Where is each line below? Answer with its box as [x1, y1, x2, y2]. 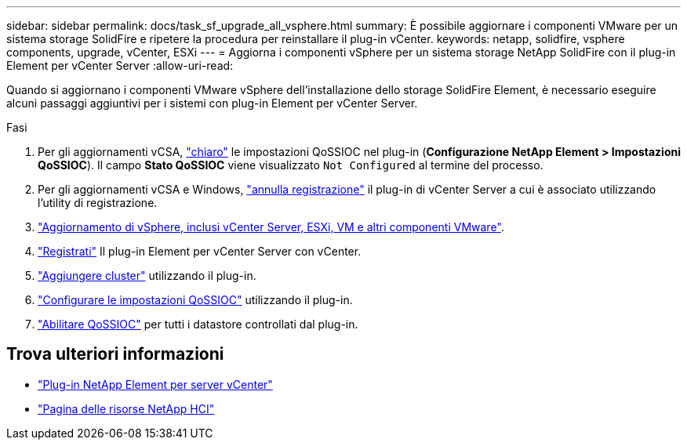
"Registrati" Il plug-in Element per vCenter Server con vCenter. [38, 245, 362, 258]
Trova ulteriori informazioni [6, 344, 224, 364]
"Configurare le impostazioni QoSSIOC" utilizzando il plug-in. [38, 293, 353, 306]
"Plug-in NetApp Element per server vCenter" [38, 377, 273, 391]
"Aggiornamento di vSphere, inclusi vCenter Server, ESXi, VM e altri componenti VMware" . [38, 220, 504, 234]
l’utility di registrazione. [38, 196, 158, 209]
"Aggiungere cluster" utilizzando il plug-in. [38, 269, 256, 282]
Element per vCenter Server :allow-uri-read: [6, 59, 234, 72]
